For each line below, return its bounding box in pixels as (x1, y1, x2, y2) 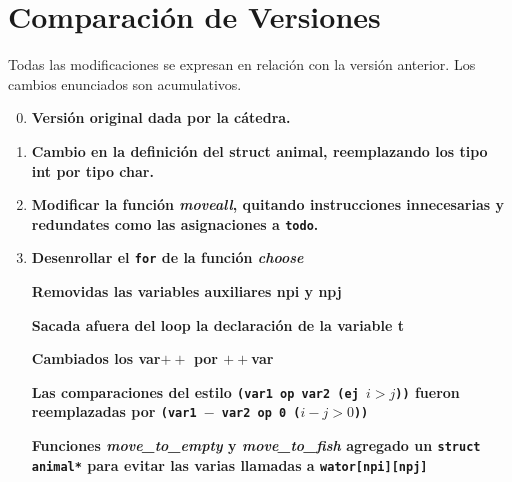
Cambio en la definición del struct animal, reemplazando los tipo (31, 140, 488, 161)
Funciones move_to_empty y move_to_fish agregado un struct (31, 435, 481, 456)
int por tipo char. (31, 160, 154, 181)
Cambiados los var (31, 348, 161, 369)
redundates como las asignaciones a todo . (31, 213, 319, 234)
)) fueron (395, 381, 460, 402)
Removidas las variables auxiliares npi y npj (31, 281, 342, 301)
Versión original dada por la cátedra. (31, 107, 291, 128)
